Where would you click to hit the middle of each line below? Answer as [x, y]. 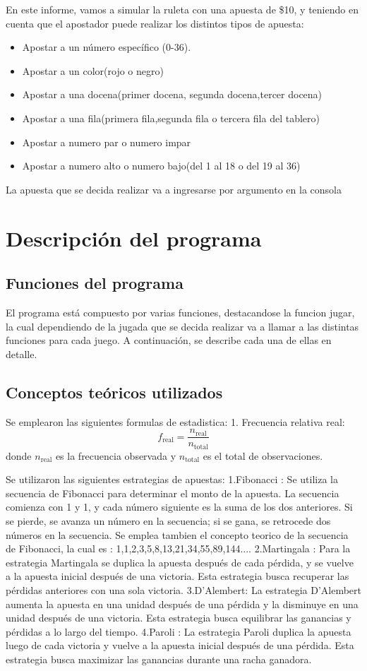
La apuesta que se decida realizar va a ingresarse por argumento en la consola [174, 189]
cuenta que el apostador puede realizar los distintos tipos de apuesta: [155, 23]
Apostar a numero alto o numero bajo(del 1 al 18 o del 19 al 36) [161, 166]
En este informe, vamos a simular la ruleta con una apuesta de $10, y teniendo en [182, 9]
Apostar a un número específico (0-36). [107, 47]
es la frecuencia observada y [116, 455]
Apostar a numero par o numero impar [107, 142]
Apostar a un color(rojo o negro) [93, 70]
